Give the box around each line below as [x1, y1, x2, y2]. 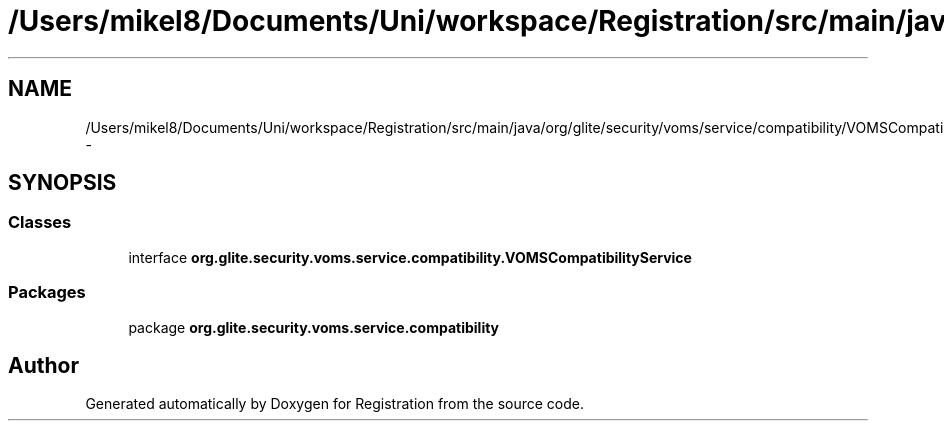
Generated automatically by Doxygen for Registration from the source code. [85, 395, 585, 413]
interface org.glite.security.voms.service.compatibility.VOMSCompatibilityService [128, 248, 692, 266]
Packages [8, 282, 86, 303]
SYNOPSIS [8, 170, 117, 196]
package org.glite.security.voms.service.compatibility [128, 318, 500, 336]
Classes [8, 212, 72, 233]
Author [8, 352, 79, 378]
